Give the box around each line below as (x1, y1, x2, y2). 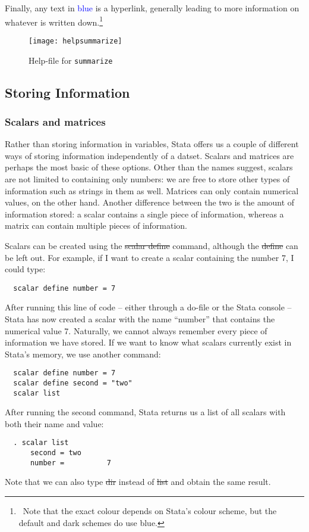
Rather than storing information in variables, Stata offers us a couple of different (5, 138, 299, 150)
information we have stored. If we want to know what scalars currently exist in (5, 336, 292, 349)
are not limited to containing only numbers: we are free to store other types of (5, 172, 290, 185)
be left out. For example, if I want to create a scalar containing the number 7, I (5, 251, 294, 263)
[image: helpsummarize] (29, 36, 122, 45)
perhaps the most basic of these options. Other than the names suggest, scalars (5, 161, 293, 173)
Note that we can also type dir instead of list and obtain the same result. (5, 475, 271, 488)
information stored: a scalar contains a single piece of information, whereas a (5, 207, 284, 220)
